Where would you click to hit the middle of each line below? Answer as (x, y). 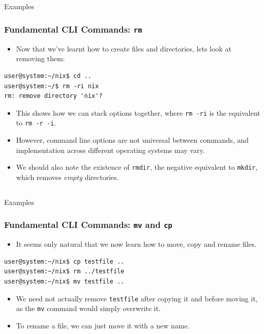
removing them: (40, 58)
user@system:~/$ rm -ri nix (52, 86)
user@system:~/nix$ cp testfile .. (64, 261)
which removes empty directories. (67, 177)
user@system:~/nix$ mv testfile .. (64, 282)
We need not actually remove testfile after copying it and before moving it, (137, 298)
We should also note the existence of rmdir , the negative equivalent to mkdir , (137, 167)
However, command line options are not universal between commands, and (132, 140)
